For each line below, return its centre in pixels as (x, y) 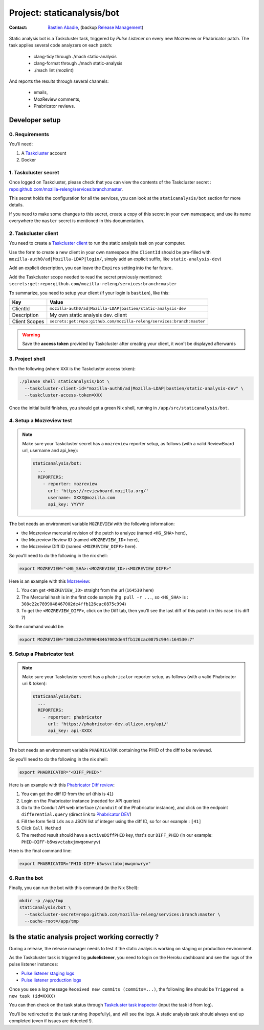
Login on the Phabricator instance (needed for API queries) (81, 801)
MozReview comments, (57, 99)
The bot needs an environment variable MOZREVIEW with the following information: (92, 524)
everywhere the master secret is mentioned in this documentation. (77, 221)
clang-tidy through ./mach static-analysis (75, 56)
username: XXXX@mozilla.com (82, 497)
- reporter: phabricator (73, 717)
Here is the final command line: (40, 851)
